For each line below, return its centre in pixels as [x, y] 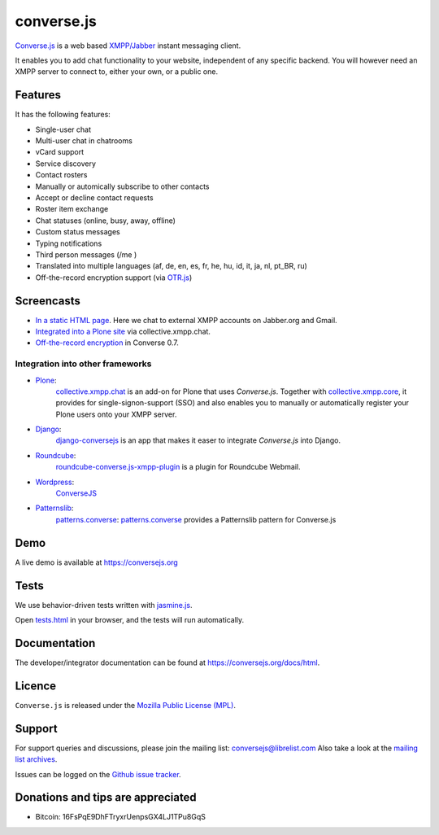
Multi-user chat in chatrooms [84, 141]
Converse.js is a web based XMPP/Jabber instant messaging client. [128, 46]
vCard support [60, 152]
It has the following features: [63, 115]
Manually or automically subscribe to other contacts [122, 186]
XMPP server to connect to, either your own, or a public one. [117, 72]
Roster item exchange [72, 209]
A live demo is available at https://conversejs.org [96, 562]
